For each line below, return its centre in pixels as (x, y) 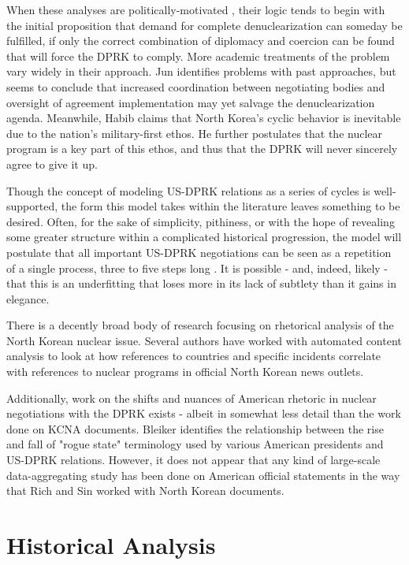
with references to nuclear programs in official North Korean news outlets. (185, 372)
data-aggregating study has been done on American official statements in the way (203, 475)
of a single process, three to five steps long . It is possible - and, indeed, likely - (197, 268)
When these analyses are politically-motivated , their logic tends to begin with (196, 9)
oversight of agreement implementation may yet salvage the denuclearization (191, 102)
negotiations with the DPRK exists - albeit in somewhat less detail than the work (204, 413)
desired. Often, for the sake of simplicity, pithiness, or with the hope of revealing (201, 221)
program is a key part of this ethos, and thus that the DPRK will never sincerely (202, 149)
